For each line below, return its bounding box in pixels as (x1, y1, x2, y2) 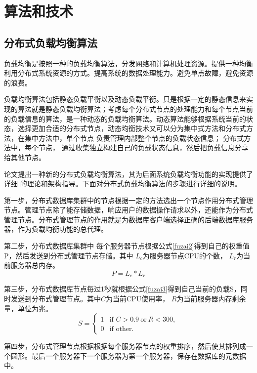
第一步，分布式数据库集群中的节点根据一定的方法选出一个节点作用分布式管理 (4, 195, 253, 205)
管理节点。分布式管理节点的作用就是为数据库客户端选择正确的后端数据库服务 (4, 214, 253, 224)
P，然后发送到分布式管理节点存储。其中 (4, 250, 133, 260)
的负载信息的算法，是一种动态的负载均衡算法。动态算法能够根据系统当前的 (4, 113, 246, 124)
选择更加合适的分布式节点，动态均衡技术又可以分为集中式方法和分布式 (17, 123, 246, 133)
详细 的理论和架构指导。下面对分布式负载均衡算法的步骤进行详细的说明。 (4, 178, 242, 189)
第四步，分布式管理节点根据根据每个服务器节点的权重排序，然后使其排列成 (4, 341, 246, 351)
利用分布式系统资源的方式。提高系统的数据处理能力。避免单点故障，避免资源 (4, 68, 253, 78)
